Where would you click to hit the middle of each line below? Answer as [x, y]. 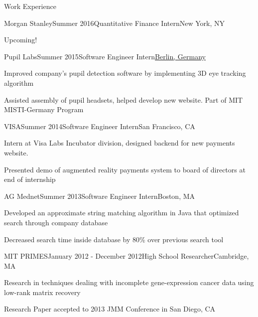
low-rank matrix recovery [42, 292]
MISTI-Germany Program [44, 109]
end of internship [30, 179]
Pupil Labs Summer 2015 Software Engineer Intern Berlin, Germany [105, 56]
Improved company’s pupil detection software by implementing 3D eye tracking [125, 73]
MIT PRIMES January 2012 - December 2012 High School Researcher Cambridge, [127, 256]
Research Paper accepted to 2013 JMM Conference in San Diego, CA [110, 309]
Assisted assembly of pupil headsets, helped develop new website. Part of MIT [124, 99]
